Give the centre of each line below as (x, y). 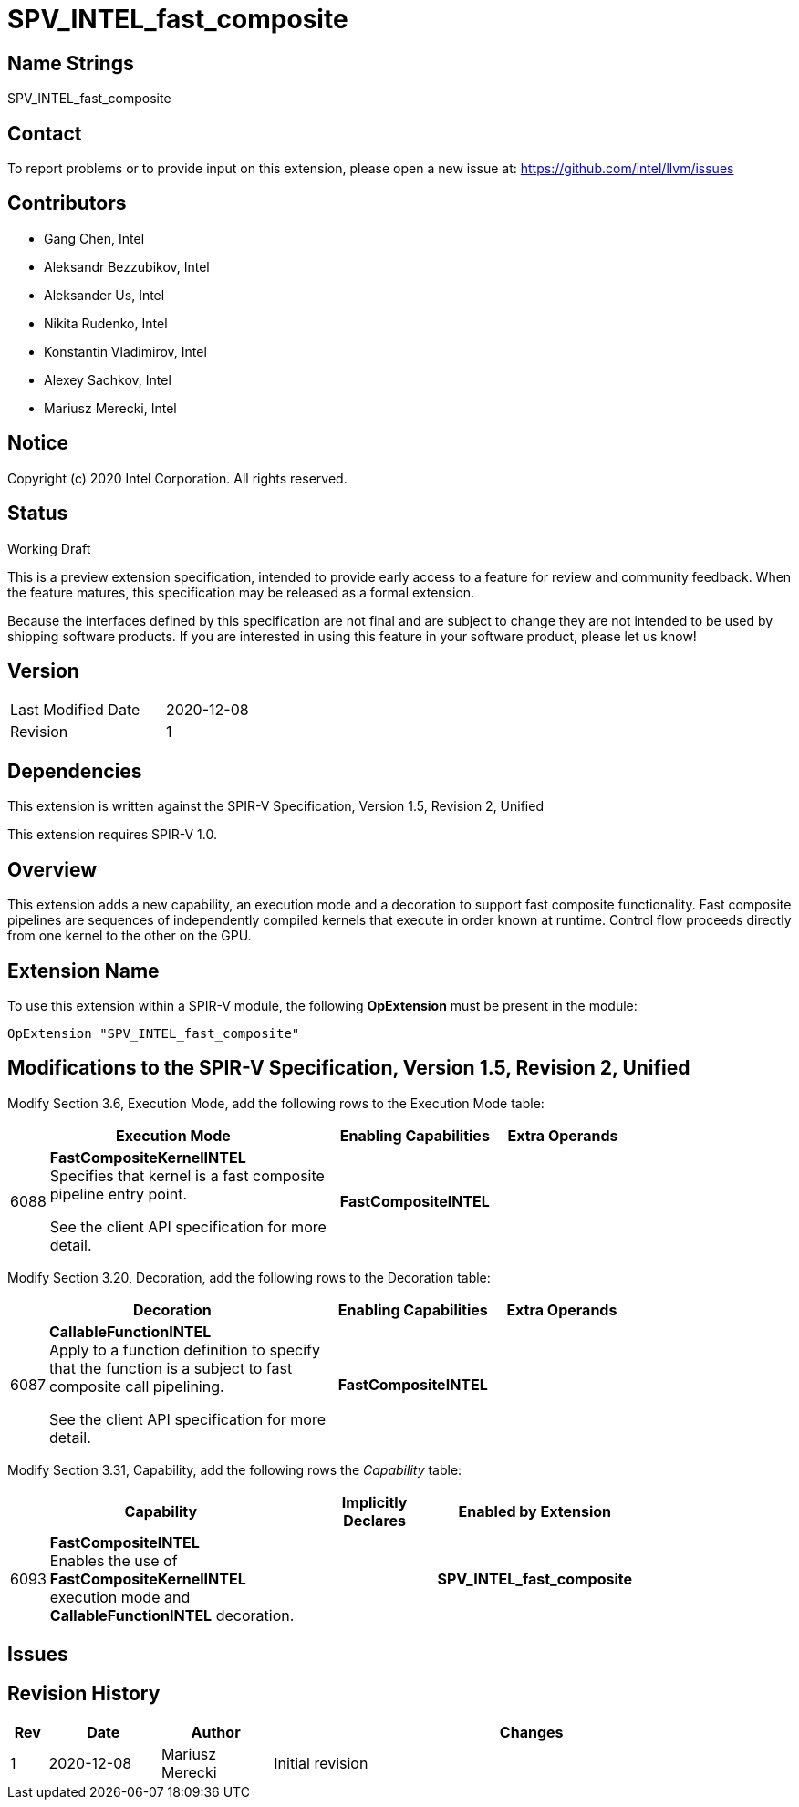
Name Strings (71, 63)
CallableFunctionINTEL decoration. (172, 1615)
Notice (38, 443)
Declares (375, 1520)
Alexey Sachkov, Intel (108, 379)
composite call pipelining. (136, 1386)
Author (216, 1733)
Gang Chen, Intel (94, 238)
